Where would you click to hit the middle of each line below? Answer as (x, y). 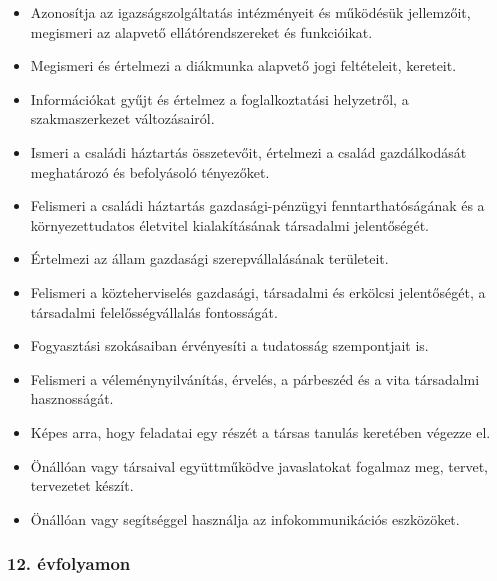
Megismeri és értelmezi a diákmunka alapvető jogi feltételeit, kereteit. (243, 65)
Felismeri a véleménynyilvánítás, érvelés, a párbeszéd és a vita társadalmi (255, 378)
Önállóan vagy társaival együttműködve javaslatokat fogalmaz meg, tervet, (259, 465)
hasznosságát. (72, 398)
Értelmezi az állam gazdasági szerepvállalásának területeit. (209, 258)
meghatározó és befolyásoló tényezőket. (150, 171)
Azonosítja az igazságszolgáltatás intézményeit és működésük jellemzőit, (250, 12)
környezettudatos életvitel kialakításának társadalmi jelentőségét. (230, 224)
